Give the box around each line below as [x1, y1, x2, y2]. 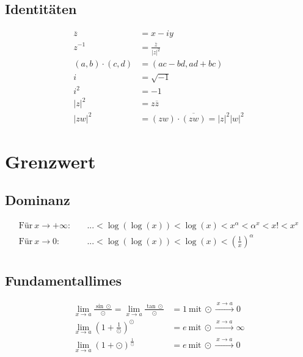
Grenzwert [5, 148, 96, 173]
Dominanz [5, 190, 70, 209]
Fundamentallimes [5, 271, 122, 290]
